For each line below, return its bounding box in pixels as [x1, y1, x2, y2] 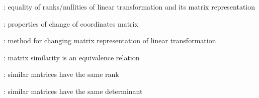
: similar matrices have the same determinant [4, 85, 143, 96]
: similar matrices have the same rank [4, 69, 119, 79]
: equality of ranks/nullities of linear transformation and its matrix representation [4, 2, 255, 12]
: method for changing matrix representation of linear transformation [4, 35, 216, 46]
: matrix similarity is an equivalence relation [4, 52, 140, 62]
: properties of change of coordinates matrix [4, 18, 138, 29]
